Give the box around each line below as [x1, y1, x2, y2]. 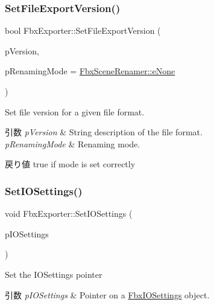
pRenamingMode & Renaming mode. [5, 137, 140, 150]
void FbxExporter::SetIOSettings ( [5, 207, 133, 220]
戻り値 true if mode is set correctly [5, 158, 136, 170]
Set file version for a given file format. [5, 105, 145, 118]
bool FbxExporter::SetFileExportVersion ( [5, 24, 161, 37]
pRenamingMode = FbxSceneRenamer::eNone [5, 65, 175, 77]
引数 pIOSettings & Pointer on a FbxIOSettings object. [5, 288, 210, 301]
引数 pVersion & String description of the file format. [5, 126, 203, 138]
